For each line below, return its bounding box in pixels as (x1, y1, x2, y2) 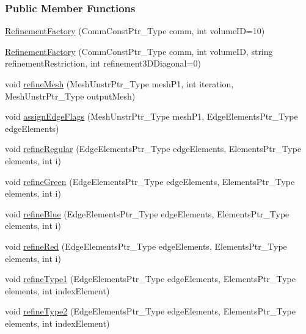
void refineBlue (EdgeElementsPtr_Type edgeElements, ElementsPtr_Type (5, 207, 290, 220)
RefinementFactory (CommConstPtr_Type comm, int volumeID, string (5, 45, 273, 57)
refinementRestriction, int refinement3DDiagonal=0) (5, 57, 201, 70)
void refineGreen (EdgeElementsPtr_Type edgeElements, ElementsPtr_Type (5, 175, 295, 187)
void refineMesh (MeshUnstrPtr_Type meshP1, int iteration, (5, 78, 234, 90)
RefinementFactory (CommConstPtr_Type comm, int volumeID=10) (5, 24, 265, 37)
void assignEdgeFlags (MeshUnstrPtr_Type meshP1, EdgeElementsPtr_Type (5, 110, 298, 123)
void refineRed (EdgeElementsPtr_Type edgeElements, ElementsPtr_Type (5, 239, 287, 252)
